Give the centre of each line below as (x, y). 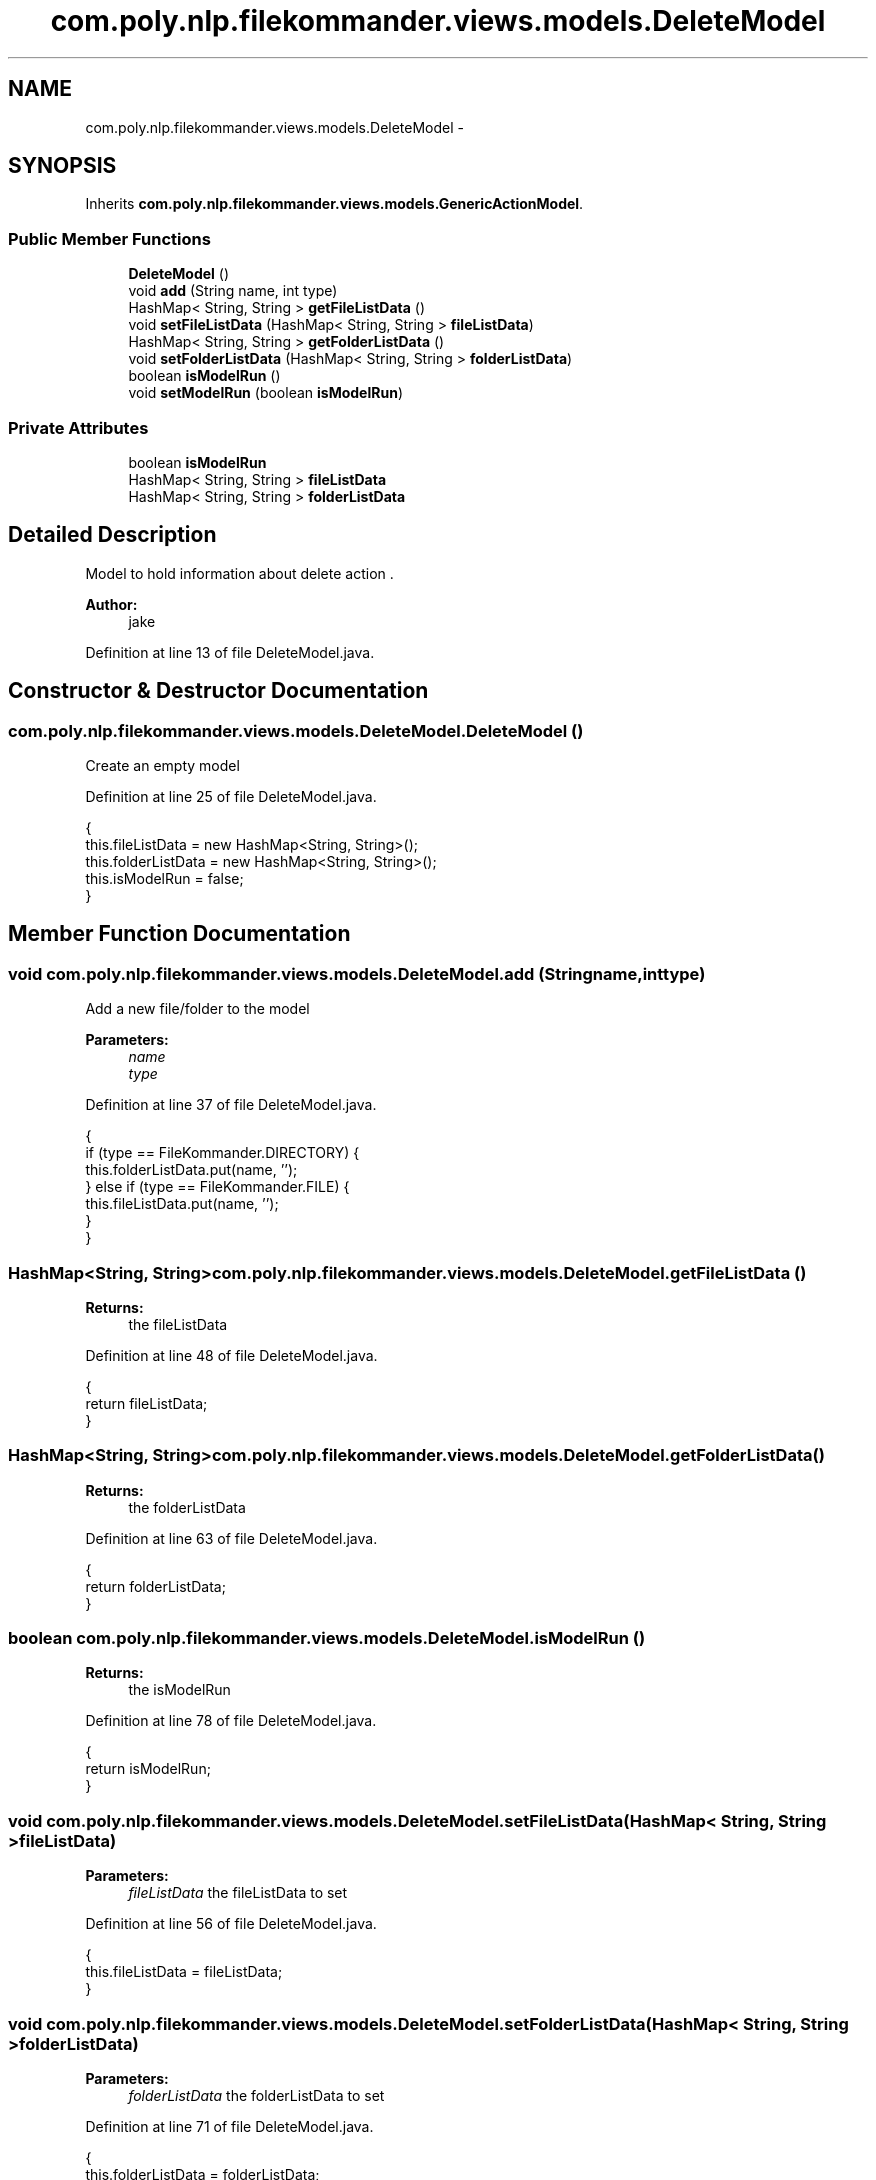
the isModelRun (179, 1690)
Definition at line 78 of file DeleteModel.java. (231, 1721)
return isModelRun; (148, 1769)
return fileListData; (146, 1403)
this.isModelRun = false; (164, 878)
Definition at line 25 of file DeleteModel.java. (231, 796)
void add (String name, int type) (233, 291)
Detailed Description (112, 535)
